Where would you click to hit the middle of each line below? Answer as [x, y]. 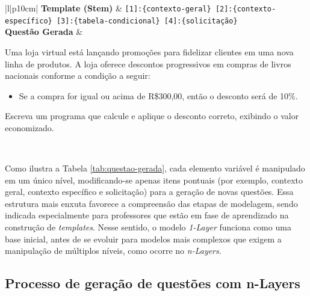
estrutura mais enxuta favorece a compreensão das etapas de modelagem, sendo [151, 203]
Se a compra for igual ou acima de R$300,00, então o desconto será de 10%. [158, 95]
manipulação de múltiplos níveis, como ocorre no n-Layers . [113, 251]
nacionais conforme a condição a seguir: [78, 76]
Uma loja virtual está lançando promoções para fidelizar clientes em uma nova [149, 51]
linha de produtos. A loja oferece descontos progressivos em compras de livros [148, 63]
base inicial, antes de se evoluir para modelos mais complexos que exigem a [143, 239]
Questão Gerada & [44, 32]
